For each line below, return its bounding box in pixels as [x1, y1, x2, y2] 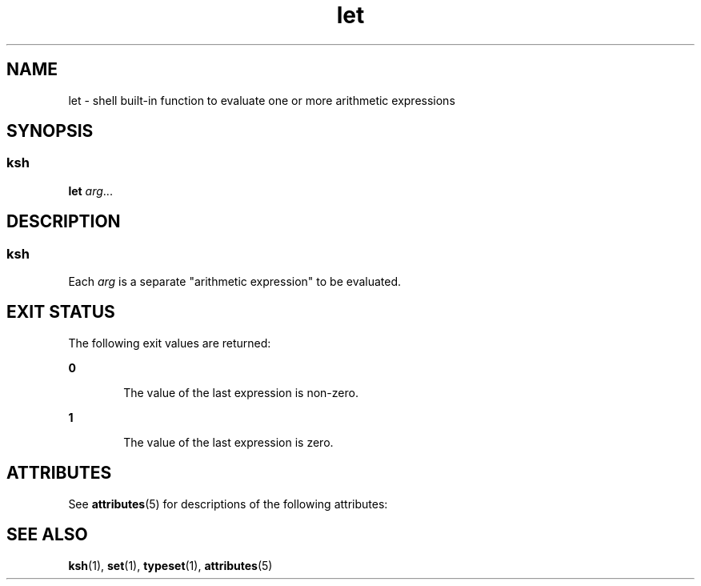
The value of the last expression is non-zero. [123, 385, 359, 399]
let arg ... [68, 183, 113, 198]
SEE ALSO [6, 524, 88, 545]
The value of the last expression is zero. [123, 435, 334, 449]
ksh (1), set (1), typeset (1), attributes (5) [68, 558, 273, 572]
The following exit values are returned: [68, 335, 271, 350]
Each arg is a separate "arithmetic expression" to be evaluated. [68, 275, 402, 289]
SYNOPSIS [6, 121, 94, 142]
